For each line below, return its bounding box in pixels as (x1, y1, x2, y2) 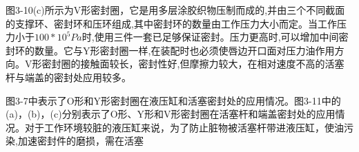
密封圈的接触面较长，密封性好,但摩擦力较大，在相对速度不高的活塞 (41, 56, 345, 71)
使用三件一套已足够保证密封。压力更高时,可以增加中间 (94, 30, 339, 44)
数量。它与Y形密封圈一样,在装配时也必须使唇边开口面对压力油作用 (34, 43, 335, 57)
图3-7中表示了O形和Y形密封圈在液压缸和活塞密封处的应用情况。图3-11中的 (6, 93, 341, 107)
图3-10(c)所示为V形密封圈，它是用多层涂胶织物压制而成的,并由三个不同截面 (6, 3, 345, 17)
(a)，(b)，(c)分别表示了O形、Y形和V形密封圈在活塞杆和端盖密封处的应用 (6, 107, 336, 121)
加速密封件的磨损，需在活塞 (17, 133, 144, 148)
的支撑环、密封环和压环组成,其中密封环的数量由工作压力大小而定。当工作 (6, 16, 337, 30)
